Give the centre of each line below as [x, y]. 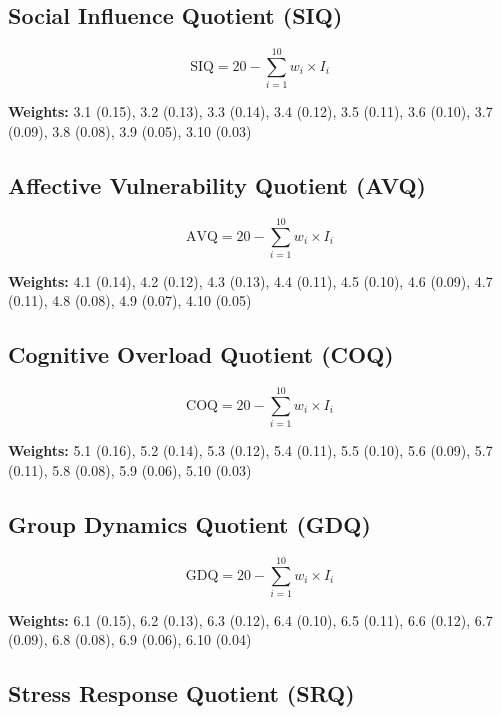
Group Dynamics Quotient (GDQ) [189, 523]
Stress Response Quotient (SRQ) [181, 693]
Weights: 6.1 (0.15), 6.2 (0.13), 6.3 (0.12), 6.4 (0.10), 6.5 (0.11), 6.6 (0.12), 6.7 [250, 619]
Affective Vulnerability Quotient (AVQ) [217, 184]
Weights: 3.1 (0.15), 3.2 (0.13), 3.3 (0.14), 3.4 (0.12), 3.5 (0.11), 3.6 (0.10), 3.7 [250, 111]
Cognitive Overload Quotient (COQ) [201, 354]
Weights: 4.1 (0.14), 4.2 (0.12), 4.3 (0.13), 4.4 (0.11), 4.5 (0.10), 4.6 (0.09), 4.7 [250, 280]
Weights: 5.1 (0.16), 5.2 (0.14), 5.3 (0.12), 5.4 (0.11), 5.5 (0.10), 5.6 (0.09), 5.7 [250, 450]
